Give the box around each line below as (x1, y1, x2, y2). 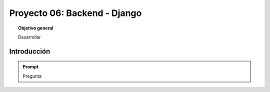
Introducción (9, 47, 50, 55)
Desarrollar (18, 34, 41, 40)
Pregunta (22, 73, 42, 79)
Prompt (22, 64, 38, 70)
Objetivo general (18, 25, 53, 31)
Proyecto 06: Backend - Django (9, 7, 142, 18)
